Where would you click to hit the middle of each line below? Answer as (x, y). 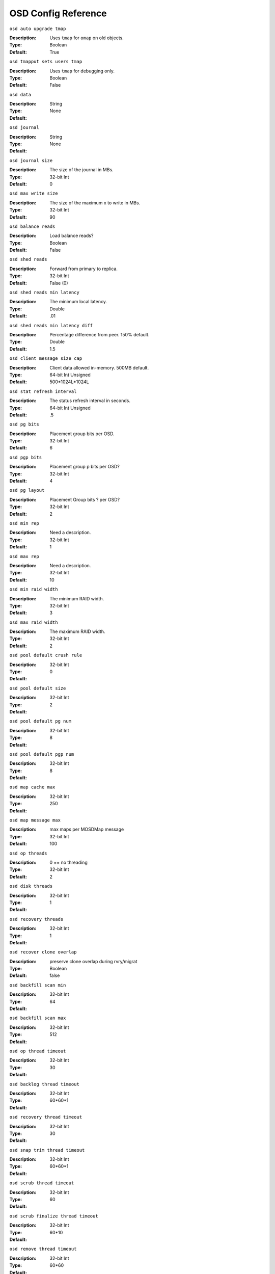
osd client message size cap (46, 359)
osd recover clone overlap (43, 952)
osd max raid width (34, 622)
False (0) (59, 283)
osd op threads (29, 853)
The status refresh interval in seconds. (90, 401)
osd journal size (31, 160)
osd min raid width (34, 589)
